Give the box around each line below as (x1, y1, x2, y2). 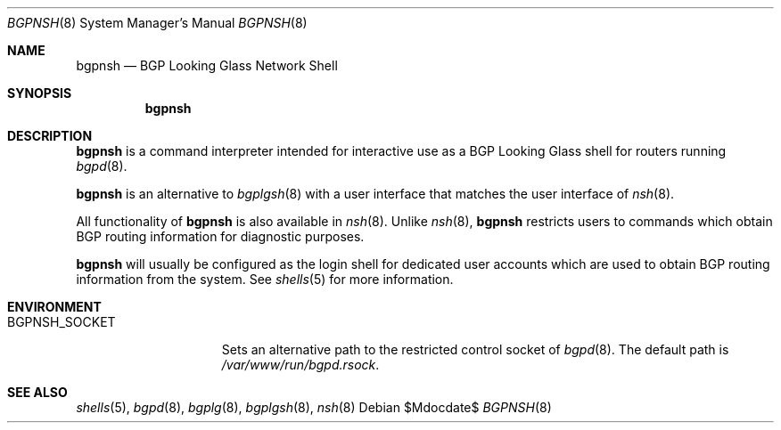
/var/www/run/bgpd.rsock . (221, 357, 380, 372)
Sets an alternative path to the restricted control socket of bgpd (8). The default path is (221, 342, 729, 357)
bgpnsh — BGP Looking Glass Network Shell (76, 58, 338, 73)
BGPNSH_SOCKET (7, 314, 116, 329)
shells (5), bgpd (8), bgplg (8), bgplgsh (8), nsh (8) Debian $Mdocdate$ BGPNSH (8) (76, 400, 552, 415)
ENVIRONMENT (7, 299, 102, 314)
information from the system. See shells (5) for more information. (76, 272, 454, 287)
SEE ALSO (7, 385, 68, 400)
